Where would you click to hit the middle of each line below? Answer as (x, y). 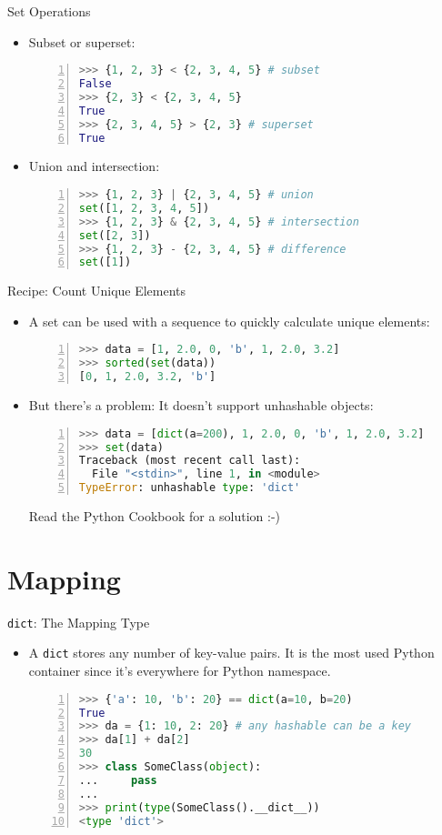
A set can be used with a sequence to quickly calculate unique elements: (229, 321)
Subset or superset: (82, 41)
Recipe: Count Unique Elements (97, 291)
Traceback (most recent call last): (190, 461)
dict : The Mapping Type (79, 622)
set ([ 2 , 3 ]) (115, 235)
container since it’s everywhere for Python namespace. (180, 671)
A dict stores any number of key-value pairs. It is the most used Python (231, 653)
